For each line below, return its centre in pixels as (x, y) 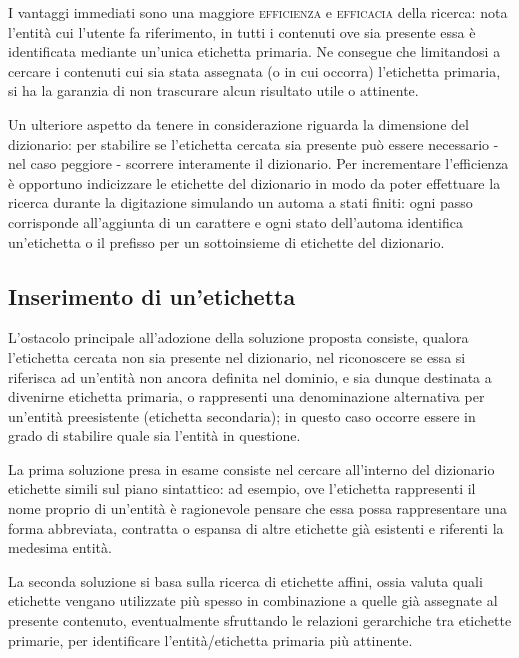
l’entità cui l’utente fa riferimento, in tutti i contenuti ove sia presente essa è (242, 31)
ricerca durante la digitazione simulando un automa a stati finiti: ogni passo (240, 202)
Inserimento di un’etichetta (152, 295)
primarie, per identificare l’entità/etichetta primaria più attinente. (210, 639)
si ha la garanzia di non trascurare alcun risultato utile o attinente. (213, 90)
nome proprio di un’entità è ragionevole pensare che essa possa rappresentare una (257, 508)
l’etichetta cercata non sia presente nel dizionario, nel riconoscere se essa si (237, 356)
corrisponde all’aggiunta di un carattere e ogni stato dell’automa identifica (235, 221)
